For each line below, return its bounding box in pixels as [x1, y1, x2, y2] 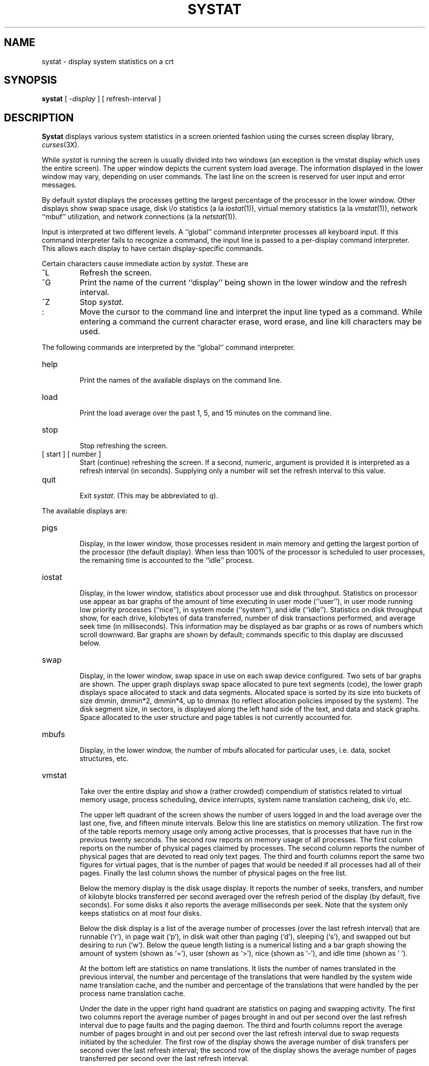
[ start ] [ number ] [42, 450, 101, 459]
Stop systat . [79, 297, 124, 307]
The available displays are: [42, 507, 128, 515]
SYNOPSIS [4, 74, 57, 87]
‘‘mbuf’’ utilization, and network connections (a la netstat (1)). [42, 212, 238, 221]
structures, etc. [79, 754, 129, 763]
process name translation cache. [79, 989, 185, 998]
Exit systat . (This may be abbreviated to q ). [79, 491, 218, 500]
